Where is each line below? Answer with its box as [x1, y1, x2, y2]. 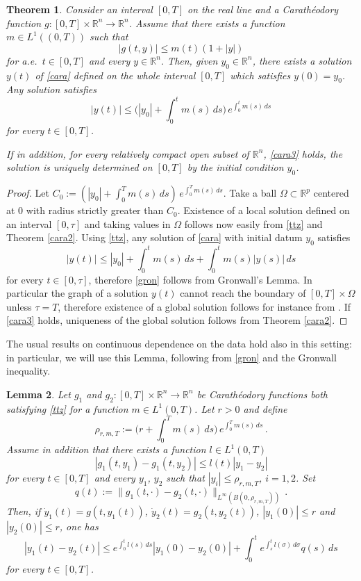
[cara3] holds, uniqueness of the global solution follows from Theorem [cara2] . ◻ [6, 313, 348, 327]
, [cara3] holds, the [263, 146, 343, 161]
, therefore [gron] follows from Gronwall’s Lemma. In [88, 272, 312, 286]
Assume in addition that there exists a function [6, 442, 206, 457]
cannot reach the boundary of [180, 286, 306, 300]
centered [313, 186, 349, 200]
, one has [59, 518, 99, 533]
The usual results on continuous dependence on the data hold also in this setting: [6, 336, 352, 350]
